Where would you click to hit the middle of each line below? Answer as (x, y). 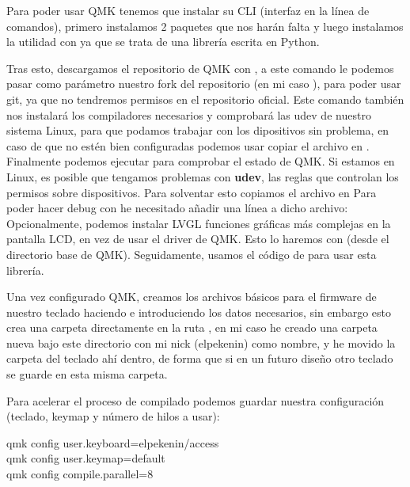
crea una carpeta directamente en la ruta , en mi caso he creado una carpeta (192, 327)
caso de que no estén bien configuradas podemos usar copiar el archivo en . (188, 145)
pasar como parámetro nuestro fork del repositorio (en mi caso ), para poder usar (204, 84)
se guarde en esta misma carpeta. (87, 374)
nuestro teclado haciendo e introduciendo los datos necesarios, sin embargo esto (199, 312)
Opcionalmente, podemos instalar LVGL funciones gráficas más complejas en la (199, 223)
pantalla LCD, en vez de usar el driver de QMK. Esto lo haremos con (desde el (198, 239)
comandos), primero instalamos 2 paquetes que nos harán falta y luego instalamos (205, 26)
